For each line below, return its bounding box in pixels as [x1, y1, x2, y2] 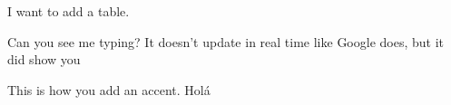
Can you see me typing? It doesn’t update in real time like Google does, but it [7, 32, 445, 51]
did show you [7, 50, 81, 69]
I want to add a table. [7, 2, 130, 20]
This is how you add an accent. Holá [7, 80, 211, 99]
